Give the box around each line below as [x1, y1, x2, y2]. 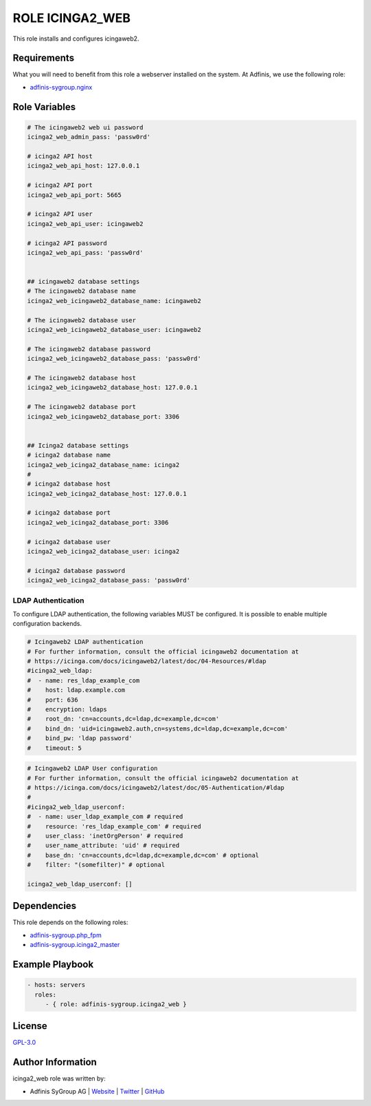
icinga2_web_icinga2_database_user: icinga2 [27, 547, 180, 556]
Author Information [12, 1056, 98, 1068]
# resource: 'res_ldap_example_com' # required [27, 822, 202, 830]
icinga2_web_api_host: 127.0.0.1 [27, 162, 140, 170]
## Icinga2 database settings [27, 441, 129, 449]
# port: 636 [27, 696, 78, 704]
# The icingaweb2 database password [27, 345, 151, 353]
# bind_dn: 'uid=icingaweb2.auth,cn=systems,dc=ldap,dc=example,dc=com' [27, 724, 289, 733]
